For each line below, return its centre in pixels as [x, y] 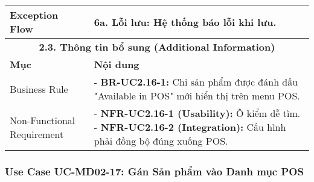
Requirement [37, 134]
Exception [34, 15]
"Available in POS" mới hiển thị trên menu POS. [197, 96]
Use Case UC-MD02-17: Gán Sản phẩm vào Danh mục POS [154, 171]
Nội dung [117, 64]
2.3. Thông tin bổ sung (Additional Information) [157, 47]
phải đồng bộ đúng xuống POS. [161, 141]
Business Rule [39, 89]
